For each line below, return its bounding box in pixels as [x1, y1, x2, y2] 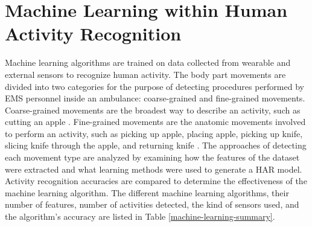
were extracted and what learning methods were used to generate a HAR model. [5, 162, 302, 175]
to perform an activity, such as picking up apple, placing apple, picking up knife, [5, 127, 303, 139]
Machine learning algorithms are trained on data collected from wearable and [5, 56, 291, 69]
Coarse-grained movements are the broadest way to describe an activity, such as [5, 103, 301, 116]
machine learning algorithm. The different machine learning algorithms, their [5, 186, 289, 199]
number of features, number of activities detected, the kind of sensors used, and [5, 198, 299, 211]
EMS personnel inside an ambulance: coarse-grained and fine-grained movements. [5, 92, 305, 104]
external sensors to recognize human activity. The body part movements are [5, 68, 286, 80]
